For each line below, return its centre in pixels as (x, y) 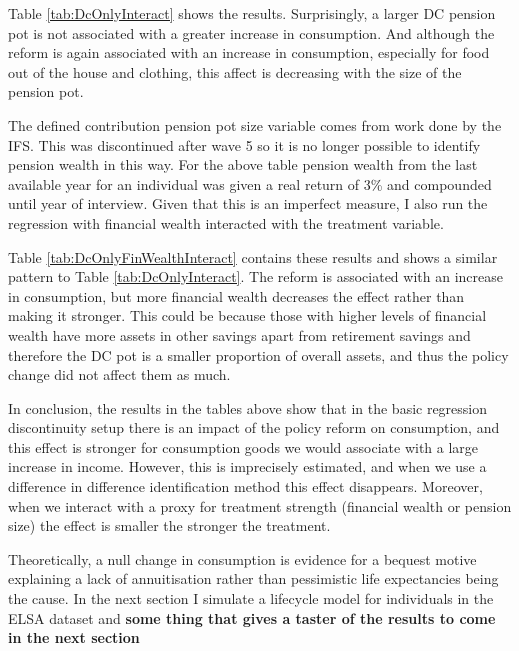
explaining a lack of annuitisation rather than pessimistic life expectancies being (253, 578)
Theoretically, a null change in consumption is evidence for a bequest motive (242, 558)
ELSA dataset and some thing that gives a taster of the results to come (252, 617)
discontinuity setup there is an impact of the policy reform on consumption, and (254, 427)
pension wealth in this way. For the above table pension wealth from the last (243, 164)
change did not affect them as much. (119, 374)
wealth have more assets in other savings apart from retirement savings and (239, 334)
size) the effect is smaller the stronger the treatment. (169, 525)
